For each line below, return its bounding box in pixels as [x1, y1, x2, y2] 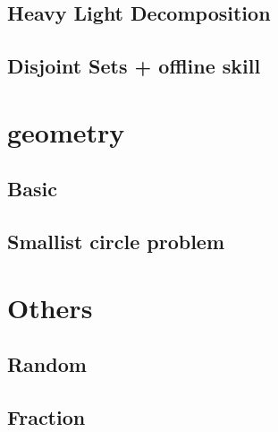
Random [7, 350, 87, 378]
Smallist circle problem [7, 228, 225, 255]
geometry [7, 113, 125, 150]
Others [7, 289, 93, 325]
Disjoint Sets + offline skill [7, 52, 261, 80]
